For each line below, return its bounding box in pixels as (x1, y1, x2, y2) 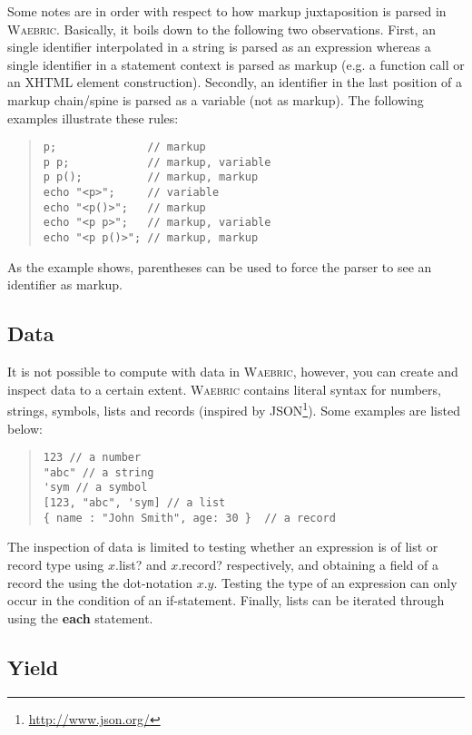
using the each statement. (7, 608, 153, 627)
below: (7, 418, 43, 437)
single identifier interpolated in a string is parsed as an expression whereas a (7, 37, 431, 56)
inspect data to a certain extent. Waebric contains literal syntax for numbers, (7, 379, 441, 398)
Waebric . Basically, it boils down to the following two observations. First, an (7, 19, 437, 38)
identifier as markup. (7, 275, 123, 294)
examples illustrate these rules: (7, 108, 179, 127)
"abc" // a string (43, 465, 154, 479)
